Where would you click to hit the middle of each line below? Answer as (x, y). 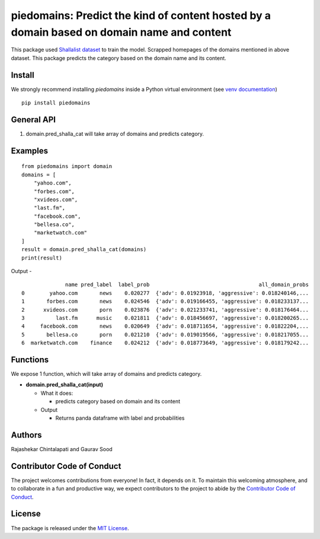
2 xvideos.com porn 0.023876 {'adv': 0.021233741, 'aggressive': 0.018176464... (165, 310)
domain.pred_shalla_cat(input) (65, 385)
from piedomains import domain (67, 167)
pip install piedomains (56, 103)
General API (33, 120)
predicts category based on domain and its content (118, 401)
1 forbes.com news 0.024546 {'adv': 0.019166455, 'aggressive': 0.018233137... (165, 302)
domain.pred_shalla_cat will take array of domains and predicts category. (115, 134)
